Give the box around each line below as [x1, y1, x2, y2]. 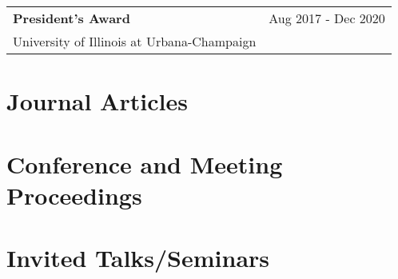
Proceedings [6, 178, 142, 211]
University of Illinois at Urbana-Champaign [13, 32, 257, 50]
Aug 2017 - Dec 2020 [269, 9, 385, 27]
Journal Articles [6, 85, 188, 118]
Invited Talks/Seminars [6, 241, 270, 274]
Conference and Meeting [6, 147, 283, 180]
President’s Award [13, 9, 130, 27]
